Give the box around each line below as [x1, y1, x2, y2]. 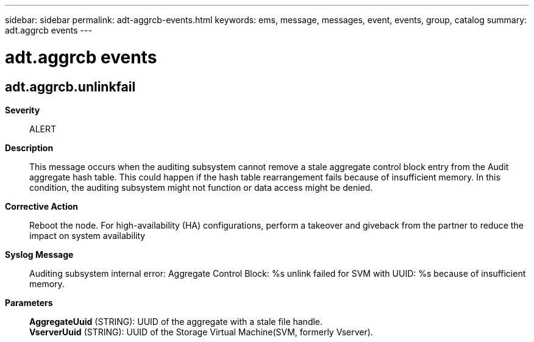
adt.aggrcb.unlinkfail [5, 79, 136, 94]
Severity [5, 104, 40, 115]
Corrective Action [5, 201, 78, 212]
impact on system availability [29, 230, 146, 241]
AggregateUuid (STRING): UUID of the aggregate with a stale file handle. [29, 316, 323, 327]
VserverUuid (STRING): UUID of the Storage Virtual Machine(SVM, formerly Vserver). [29, 326, 373, 337]
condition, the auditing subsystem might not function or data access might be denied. [29, 182, 373, 193]
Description [5, 142, 54, 153]
